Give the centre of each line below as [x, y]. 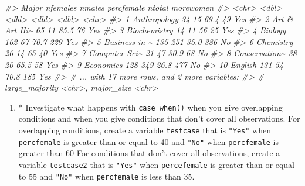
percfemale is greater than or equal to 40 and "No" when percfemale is [148, 141]
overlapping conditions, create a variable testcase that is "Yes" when [145, 130]
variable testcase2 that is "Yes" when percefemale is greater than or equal [156, 164]
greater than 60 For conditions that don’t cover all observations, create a [149, 153]
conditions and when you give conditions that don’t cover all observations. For [159, 118]
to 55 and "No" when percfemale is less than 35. [106, 176]
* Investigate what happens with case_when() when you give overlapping [150, 107]
